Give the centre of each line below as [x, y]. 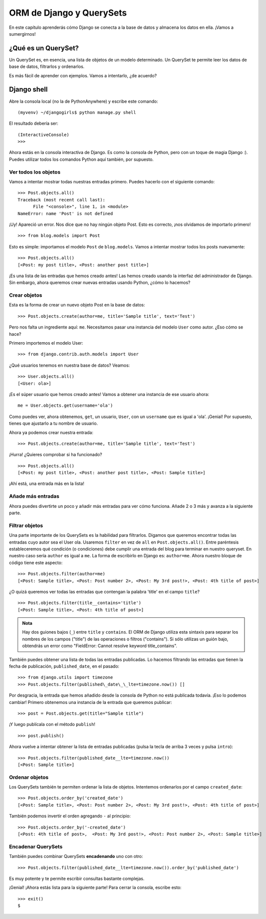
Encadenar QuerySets [36, 847]
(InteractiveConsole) [43, 135]
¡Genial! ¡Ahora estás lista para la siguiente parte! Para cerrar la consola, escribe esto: [95, 888]
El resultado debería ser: [34, 123]
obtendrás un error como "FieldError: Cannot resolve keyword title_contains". [100, 646]
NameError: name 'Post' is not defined [65, 213]
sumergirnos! [22, 34]
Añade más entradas [34, 496]
